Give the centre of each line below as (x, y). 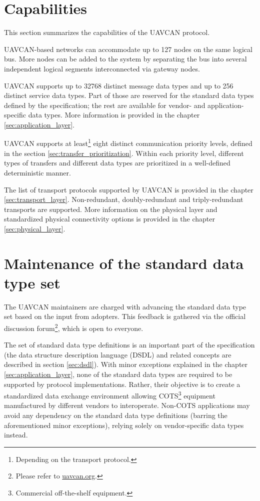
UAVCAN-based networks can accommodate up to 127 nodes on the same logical (128, 49)
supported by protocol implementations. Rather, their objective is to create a (122, 384)
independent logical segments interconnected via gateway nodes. (102, 68)
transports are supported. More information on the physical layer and (111, 209)
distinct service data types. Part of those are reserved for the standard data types (129, 95)
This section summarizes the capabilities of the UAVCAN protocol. (107, 32)
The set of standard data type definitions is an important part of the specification (129, 345)
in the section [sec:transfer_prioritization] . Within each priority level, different (124, 153)
